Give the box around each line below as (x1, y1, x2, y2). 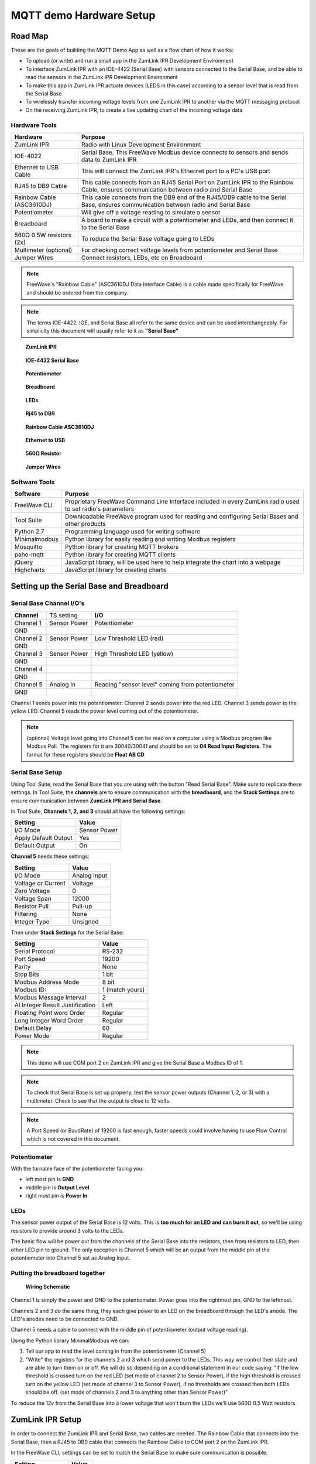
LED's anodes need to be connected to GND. (11, 1315, 119, 1323)
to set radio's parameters (64, 504, 135, 512)
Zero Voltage (14, 887, 50, 895)
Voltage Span (14, 894, 52, 902)
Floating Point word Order (14, 1009, 86, 1017)
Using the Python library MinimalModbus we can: (11, 1337, 130, 1344)
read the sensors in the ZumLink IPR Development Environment (25, 74, 178, 81)
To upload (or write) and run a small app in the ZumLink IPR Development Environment (25, 57, 233, 64)
